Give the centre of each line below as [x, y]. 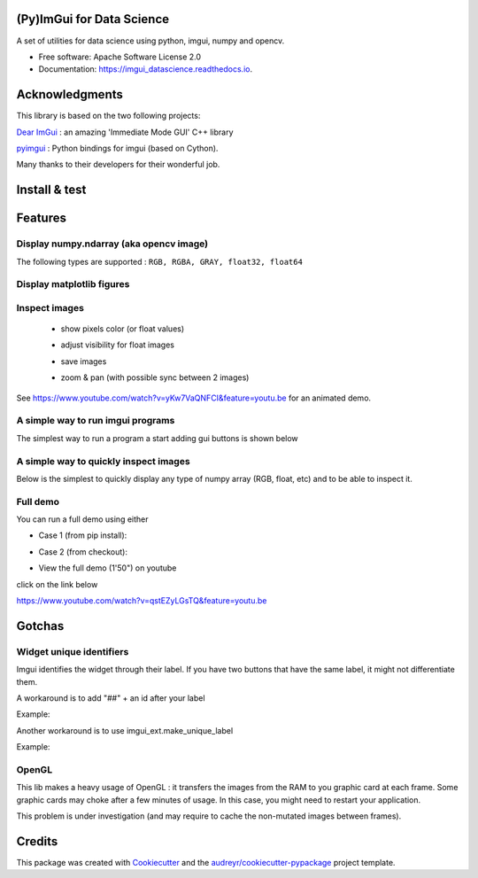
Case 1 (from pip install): [83, 535]
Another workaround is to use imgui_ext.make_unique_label [125, 730]
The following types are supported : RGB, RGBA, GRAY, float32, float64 [159, 261]
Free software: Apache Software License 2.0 [120, 57]
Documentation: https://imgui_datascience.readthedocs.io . [145, 69]
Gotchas [40, 626]
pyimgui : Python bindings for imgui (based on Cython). [117, 148]
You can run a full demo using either [83, 519]
